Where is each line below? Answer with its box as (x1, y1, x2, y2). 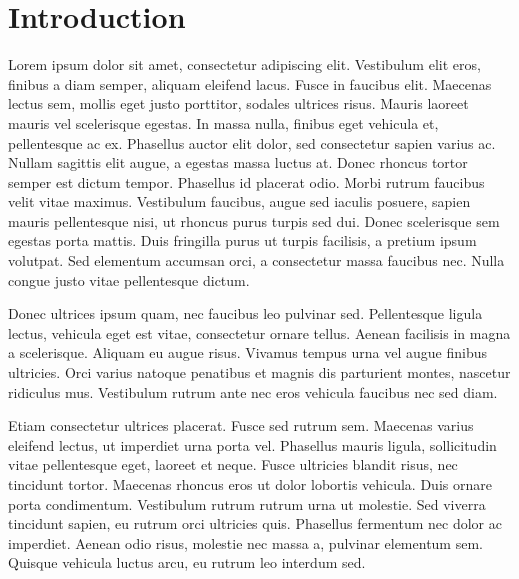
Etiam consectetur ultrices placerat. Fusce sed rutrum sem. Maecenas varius (8, 415, 474, 436)
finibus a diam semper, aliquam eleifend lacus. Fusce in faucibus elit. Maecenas (8, 73, 492, 94)
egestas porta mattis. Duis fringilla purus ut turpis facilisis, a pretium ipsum (8, 230, 477, 251)
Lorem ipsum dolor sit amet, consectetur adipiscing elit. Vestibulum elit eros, (8, 54, 481, 75)
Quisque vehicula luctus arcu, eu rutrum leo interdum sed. (8, 552, 366, 573)
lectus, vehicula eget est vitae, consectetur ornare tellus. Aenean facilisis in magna (8, 322, 511, 343)
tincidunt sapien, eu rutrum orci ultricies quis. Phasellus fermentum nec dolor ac (8, 513, 502, 534)
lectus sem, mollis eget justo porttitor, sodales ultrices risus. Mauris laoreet (8, 93, 469, 114)
